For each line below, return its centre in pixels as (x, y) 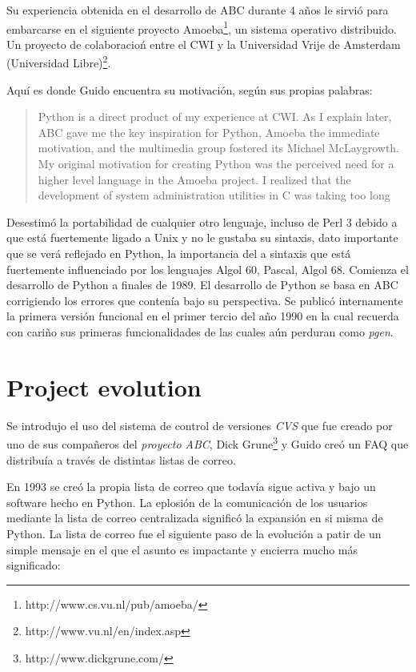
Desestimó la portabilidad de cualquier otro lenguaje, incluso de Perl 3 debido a (202, 221)
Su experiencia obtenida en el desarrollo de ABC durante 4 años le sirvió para (198, 10)
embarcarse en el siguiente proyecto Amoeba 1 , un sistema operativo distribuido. (202, 27)
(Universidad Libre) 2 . (59, 62)
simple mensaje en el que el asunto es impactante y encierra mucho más (182, 549)
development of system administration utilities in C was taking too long (214, 195)
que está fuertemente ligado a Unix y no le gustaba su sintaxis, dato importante (202, 237)
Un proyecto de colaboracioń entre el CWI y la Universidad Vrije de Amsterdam (204, 44)
